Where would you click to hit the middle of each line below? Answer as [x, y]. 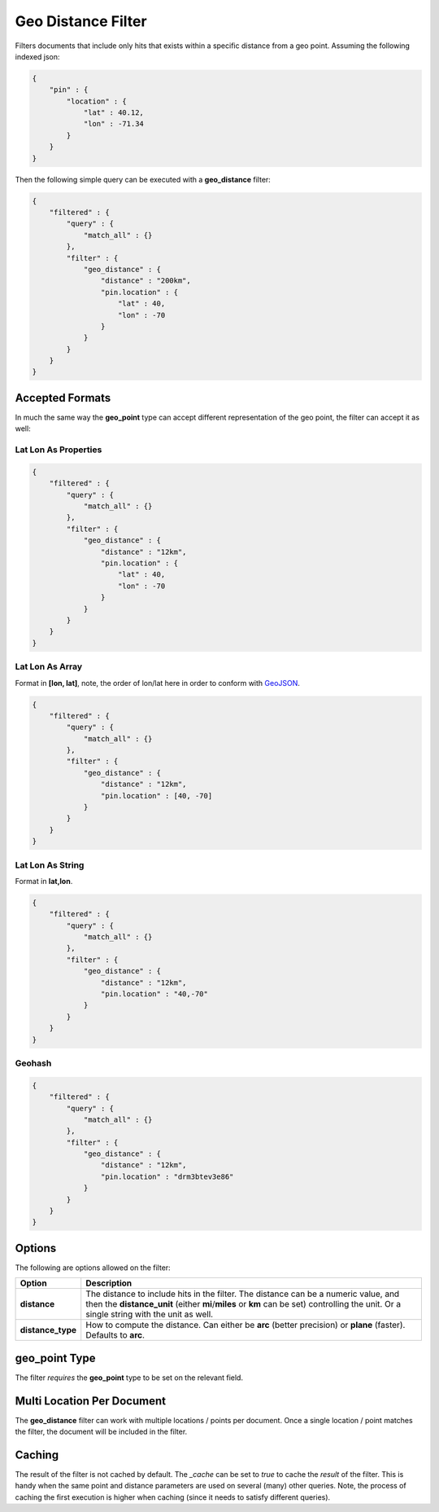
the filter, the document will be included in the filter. [101, 1432]
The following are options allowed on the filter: [93, 1268]
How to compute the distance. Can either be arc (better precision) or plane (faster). [246, 1325]
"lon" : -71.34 [113, 124]
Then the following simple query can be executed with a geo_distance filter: [143, 179]
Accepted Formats [63, 398]
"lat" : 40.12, [113, 113]
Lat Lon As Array [49, 666]
